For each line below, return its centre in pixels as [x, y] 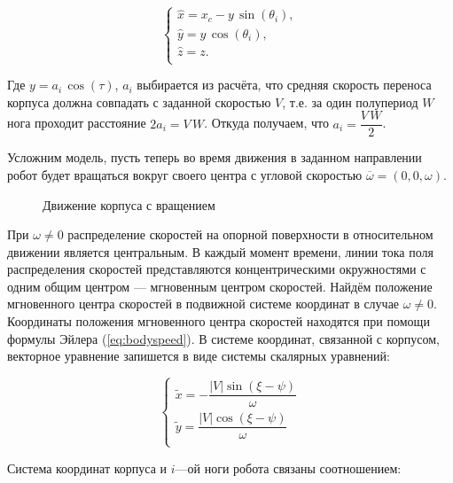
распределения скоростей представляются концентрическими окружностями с [217, 269]
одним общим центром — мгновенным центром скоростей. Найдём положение [220, 286]
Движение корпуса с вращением [129, 204]
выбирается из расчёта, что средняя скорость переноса [284, 85]
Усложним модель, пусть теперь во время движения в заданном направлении [215, 157]
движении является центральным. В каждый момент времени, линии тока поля [220, 251]
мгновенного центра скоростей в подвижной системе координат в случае [203, 304]
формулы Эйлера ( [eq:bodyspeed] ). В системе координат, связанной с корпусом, [224, 338]
